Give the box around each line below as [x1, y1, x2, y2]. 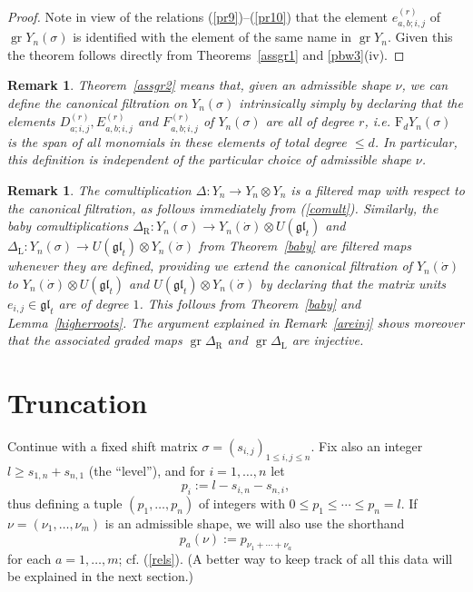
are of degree [58, 293, 129, 312]
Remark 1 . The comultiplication [7, 181, 192, 200]
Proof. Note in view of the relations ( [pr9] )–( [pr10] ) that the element [7, 6, 389, 25]
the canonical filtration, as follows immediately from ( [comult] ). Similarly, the [7, 198, 439, 217]
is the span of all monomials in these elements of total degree [7, 132, 347, 151]
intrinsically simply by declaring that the [239, 94, 463, 113]
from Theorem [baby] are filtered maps [198, 236, 412, 255]
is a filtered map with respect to [291, 181, 465, 200]
